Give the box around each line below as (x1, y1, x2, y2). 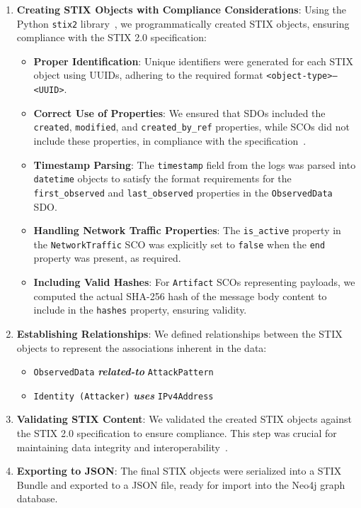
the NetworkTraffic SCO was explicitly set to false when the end (33, 236, 326, 251)
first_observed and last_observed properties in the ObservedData (33, 184, 333, 199)
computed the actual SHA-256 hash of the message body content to (33, 288, 327, 303)
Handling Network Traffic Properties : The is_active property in (33, 223, 341, 238)
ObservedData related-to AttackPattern (33, 364, 214, 379)
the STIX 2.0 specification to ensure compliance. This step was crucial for (16, 426, 337, 441)
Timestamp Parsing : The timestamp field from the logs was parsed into (33, 157, 356, 172)
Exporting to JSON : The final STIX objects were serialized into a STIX (16, 463, 342, 478)
